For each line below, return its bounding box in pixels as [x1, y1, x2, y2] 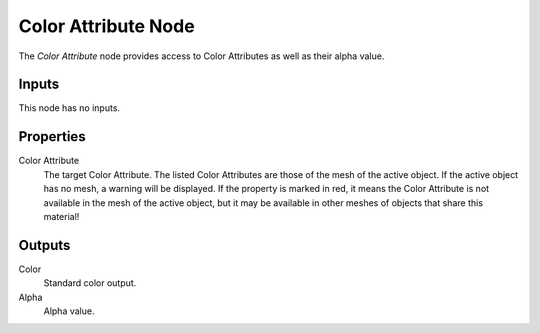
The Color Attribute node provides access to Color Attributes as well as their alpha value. [18, 50, 385, 62]
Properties [18, 128, 86, 145]
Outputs [18, 236, 71, 254]
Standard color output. [43, 277, 137, 289]
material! [43, 210, 80, 222]
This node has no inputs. [18, 102, 120, 114]
